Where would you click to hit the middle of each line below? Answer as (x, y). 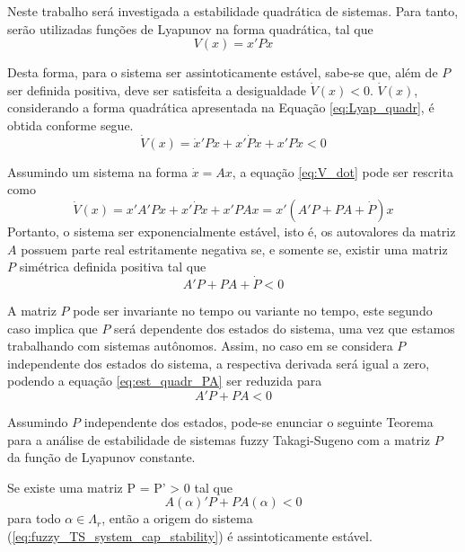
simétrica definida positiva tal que (113, 267)
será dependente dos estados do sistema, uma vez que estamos (285, 328)
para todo (34, 518)
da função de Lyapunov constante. (101, 457)
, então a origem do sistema (177, 518)
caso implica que (53, 328)
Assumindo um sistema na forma (97, 171)
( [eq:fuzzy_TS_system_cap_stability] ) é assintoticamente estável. (190, 535)
